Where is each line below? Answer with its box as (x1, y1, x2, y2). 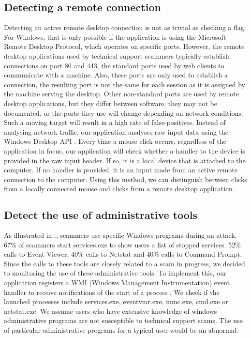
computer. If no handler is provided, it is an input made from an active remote (4, 165, 237, 175)
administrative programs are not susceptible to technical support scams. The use (4, 315, 243, 325)
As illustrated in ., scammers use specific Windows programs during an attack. (4, 230, 237, 240)
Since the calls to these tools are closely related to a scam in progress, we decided (4, 258, 245, 268)
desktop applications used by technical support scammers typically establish (4, 50, 229, 61)
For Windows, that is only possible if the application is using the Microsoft (4, 31, 226, 42)
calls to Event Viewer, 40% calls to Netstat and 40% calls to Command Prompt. (4, 249, 242, 259)
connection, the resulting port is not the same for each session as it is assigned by (4, 79, 245, 89)
